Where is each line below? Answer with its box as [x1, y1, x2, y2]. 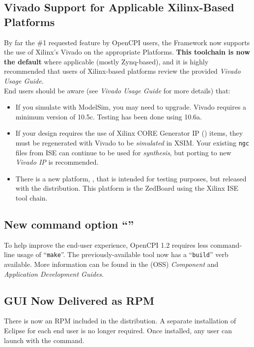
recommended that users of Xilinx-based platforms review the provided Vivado [4, 66, 241, 76]
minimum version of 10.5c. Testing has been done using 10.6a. [15, 111, 202, 121]
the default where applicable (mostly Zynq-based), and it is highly [4, 56, 209, 66]
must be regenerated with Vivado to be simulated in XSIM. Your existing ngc [15, 137, 250, 147]
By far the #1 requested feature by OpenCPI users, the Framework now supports [4, 37, 250, 47]
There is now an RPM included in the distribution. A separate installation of [4, 316, 236, 326]
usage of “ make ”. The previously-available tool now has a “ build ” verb [17, 249, 228, 260]
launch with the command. [4, 335, 85, 345]
